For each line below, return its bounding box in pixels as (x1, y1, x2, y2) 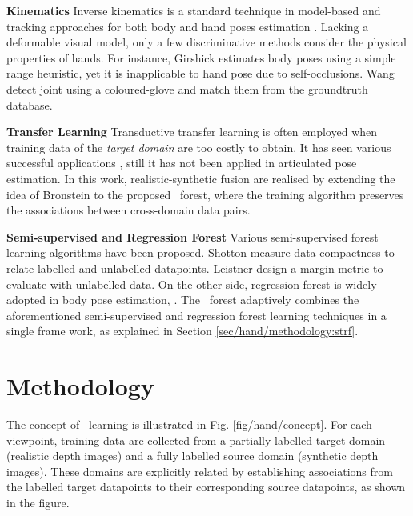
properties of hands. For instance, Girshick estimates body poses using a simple (6, 49, 396, 66)
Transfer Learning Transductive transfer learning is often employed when (6, 123, 378, 140)
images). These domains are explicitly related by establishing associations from (6, 462, 393, 479)
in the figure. (6, 494, 70, 510)
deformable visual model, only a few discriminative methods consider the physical (6, 34, 407, 50)
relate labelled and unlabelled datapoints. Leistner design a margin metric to (6, 259, 383, 276)
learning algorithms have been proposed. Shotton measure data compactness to (6, 244, 395, 261)
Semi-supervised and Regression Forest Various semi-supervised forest (6, 228, 379, 245)
